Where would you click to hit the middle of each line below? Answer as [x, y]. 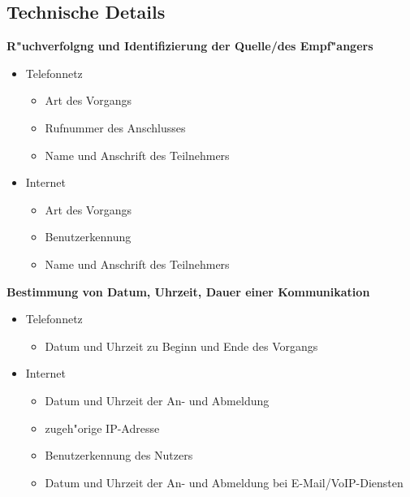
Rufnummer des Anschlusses [115, 127]
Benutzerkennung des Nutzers [119, 455]
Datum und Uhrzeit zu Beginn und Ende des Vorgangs [181, 346]
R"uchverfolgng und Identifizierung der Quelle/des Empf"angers [190, 46]
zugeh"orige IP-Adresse [102, 428]
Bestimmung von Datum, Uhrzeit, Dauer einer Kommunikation [188, 291]
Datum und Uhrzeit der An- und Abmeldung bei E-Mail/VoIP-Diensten [224, 482]
